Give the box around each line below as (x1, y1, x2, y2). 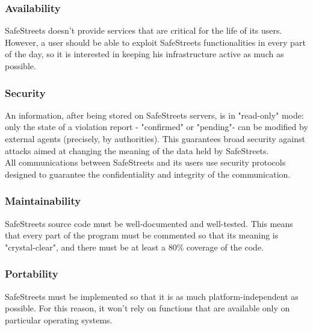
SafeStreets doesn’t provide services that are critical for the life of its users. (5, 24, 282, 37)
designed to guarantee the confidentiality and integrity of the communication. (5, 167, 291, 180)
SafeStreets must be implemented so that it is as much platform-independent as (5, 290, 299, 302)
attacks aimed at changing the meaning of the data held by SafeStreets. (5, 144, 269, 157)
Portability (5, 266, 58, 281)
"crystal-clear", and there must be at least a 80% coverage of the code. (5, 240, 264, 253)
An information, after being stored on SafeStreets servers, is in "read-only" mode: (5, 108, 304, 121)
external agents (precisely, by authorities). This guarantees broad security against (5, 132, 305, 145)
